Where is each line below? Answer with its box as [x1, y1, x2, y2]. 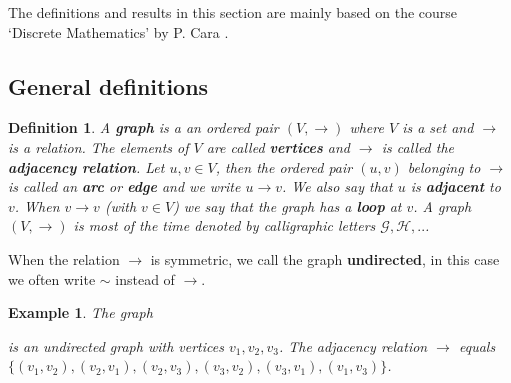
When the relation [8, 248, 120, 269]
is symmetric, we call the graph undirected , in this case [150, 248, 500, 269]
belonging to [407, 156, 481, 177]
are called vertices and [206, 136, 350, 157]
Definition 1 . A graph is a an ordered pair [8, 117, 279, 138]
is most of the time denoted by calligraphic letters [73, 215, 376, 236]
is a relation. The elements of [8, 136, 189, 157]
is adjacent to [410, 176, 501, 197]
